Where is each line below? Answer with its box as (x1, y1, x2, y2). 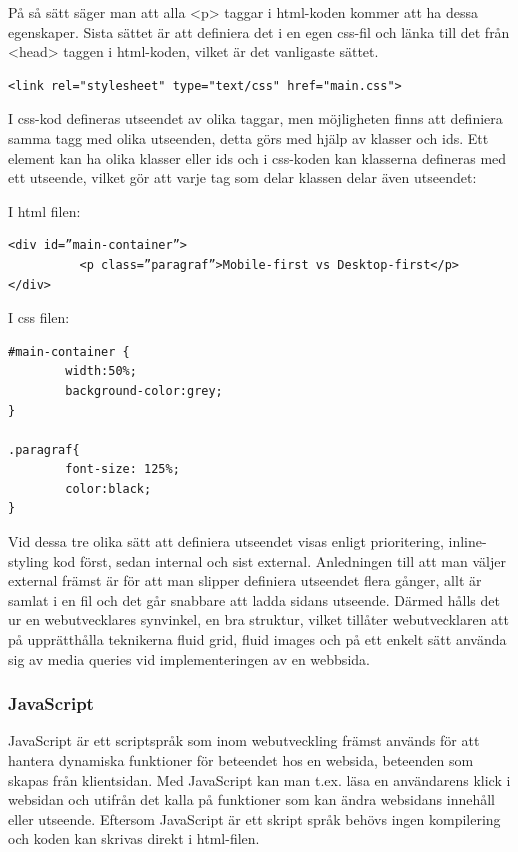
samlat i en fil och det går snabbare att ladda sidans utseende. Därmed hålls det (8, 589, 500, 610)
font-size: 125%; (65, 462, 180, 477)
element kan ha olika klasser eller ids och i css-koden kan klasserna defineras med (8, 147, 507, 168)
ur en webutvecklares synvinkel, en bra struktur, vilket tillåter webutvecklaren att (8, 609, 510, 630)
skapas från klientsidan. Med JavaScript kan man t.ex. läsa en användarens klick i (8, 769, 511, 790)
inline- (448, 531, 487, 552)
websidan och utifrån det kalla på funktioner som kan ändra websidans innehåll (8, 789, 495, 810)
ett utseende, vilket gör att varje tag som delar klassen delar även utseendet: (8, 167, 477, 188)
